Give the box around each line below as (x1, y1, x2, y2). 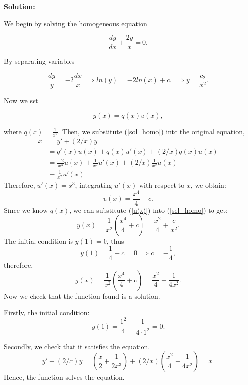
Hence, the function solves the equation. (4, 372, 125, 382)
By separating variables (4, 56, 75, 66)
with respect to (139, 180, 185, 190)
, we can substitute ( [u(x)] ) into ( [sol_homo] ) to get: (69, 205, 228, 215)
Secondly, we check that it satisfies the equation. (4, 341, 150, 351)
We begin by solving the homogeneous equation (4, 18, 147, 28)
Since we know (4, 205, 48, 215)
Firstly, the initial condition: (4, 307, 90, 317)
